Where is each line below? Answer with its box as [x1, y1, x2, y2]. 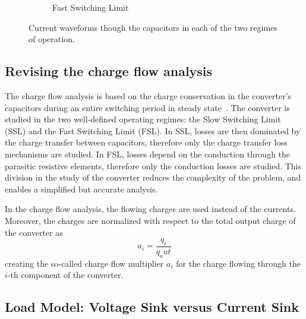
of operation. [29, 33, 75, 45]
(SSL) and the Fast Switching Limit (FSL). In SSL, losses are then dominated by [5, 124, 301, 137]
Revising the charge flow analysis [5, 62, 213, 80]
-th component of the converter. [7, 269, 124, 281]
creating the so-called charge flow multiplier [5, 257, 164, 269]
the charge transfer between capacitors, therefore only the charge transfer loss [5, 136, 288, 149]
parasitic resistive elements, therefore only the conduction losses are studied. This [5, 159, 302, 172]
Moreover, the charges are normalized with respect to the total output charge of [5, 214, 296, 226]
